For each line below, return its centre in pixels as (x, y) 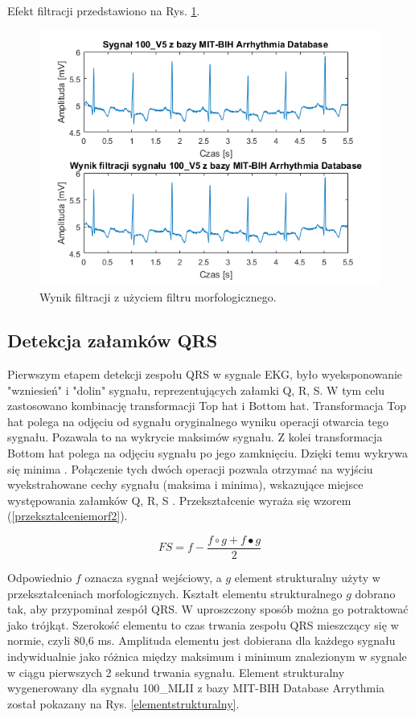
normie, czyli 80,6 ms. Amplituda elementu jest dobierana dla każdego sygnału (201, 640)
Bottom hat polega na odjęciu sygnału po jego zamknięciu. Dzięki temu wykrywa (207, 452)
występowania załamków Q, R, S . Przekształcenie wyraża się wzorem (179, 500)
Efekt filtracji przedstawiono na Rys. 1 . (104, 10)
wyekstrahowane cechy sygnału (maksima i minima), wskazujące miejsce (185, 484)
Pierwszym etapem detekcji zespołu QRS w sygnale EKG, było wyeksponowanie (205, 373)
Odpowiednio (40, 577)
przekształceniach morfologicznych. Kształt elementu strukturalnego (175, 593)
